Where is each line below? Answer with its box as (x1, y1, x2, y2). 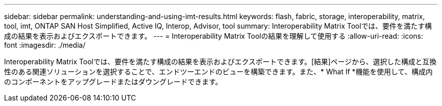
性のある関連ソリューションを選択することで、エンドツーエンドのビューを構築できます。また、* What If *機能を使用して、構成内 (4, 67, 433, 76)
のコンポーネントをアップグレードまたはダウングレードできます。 (4, 77, 223, 86)
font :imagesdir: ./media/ (4, 41, 86, 49)
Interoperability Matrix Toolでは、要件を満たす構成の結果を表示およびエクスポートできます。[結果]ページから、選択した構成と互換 (4, 57, 437, 66)
